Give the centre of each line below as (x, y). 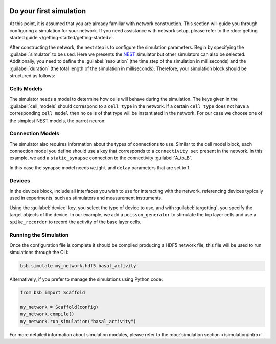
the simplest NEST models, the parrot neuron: (57, 121)
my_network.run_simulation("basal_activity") (78, 321)
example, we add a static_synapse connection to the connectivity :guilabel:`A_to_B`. (101, 158)
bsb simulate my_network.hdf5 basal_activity (78, 266)
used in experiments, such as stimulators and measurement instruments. (86, 198)
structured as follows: (32, 76)
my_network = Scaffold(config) (60, 307)
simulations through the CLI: (39, 253)
